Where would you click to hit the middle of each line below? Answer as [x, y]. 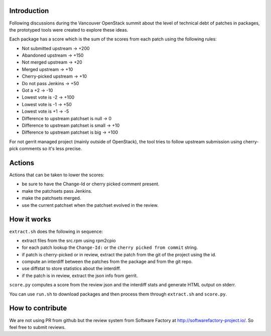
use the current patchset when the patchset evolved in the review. [90, 205]
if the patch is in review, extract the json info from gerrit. [80, 275]
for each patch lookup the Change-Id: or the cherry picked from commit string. [110, 247]
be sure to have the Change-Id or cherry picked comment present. [91, 184]
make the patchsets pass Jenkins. [57, 191]
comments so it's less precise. [51, 149]
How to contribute [38, 308]
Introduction [29, 11]
